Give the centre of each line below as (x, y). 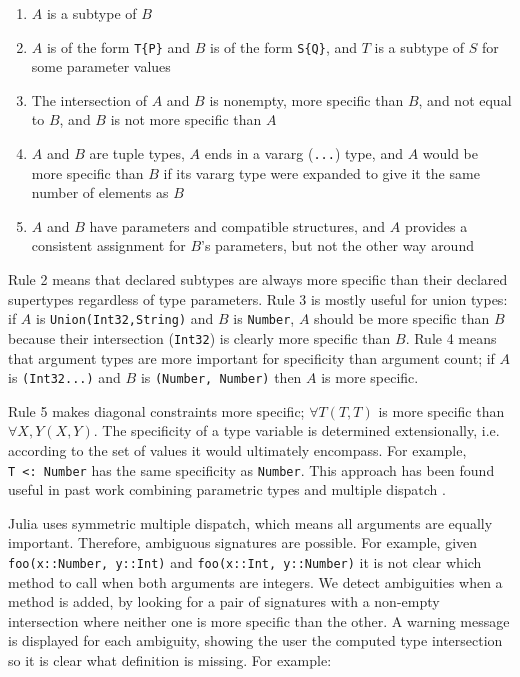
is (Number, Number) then (221, 377)
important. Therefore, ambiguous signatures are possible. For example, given (243, 542)
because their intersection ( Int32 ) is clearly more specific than (199, 337)
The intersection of (89, 99)
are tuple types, (137, 153)
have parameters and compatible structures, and (237, 225)
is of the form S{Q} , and (284, 46)
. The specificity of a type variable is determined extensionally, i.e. (296, 430)
